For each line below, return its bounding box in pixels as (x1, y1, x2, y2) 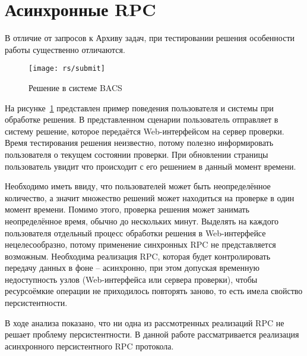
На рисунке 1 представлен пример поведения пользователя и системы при (5, 101, 274, 114)
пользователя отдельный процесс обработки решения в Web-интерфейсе (5, 226, 266, 239)
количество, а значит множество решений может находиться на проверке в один (5, 191, 295, 204)
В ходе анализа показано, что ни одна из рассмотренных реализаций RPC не (5, 316, 284, 329)
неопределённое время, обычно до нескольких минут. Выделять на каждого (5, 214, 279, 227)
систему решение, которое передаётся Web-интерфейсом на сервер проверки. (5, 124, 284, 137)
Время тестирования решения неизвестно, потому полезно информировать (5, 136, 274, 149)
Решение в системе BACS (29, 81, 122, 93)
